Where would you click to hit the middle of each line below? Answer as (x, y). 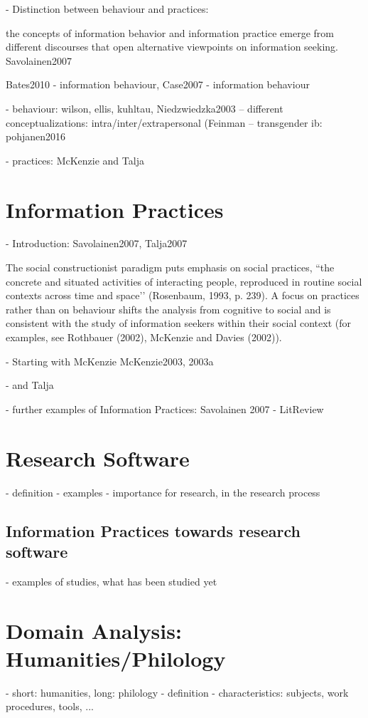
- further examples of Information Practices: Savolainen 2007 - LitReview (165, 409)
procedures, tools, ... (50, 706)
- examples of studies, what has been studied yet (112, 581)
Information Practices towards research (153, 530)
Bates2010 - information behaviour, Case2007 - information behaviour (158, 84)
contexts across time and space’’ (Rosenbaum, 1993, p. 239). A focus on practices (183, 295)
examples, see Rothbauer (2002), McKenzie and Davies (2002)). (144, 337)
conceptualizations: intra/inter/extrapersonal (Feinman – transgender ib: (164, 122)
